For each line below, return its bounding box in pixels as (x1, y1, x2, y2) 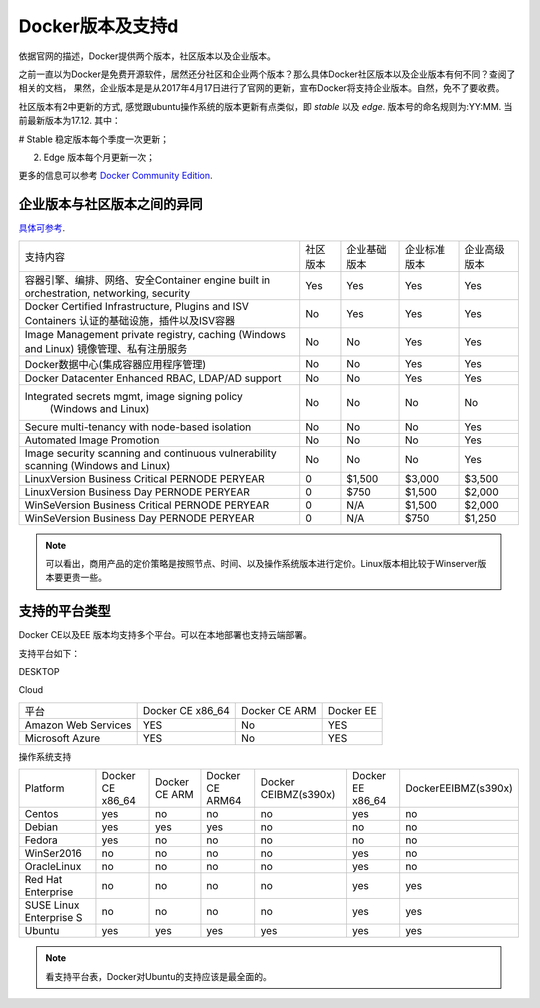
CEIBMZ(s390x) (260, 788, 336, 802)
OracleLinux (24, 860, 82, 874)
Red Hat (24, 873, 63, 887)
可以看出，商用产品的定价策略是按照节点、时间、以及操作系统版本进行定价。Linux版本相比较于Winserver (45, 557, 479, 569)
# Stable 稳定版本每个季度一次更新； (18, 133, 170, 145)
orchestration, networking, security (24, 286, 190, 300)
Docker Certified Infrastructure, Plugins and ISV (24, 299, 249, 313)
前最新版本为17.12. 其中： (18, 115, 121, 127)
